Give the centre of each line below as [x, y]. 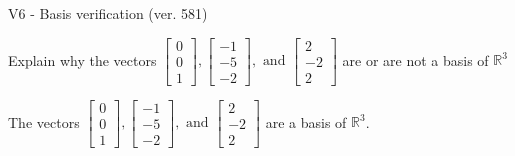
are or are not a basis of [415, 59]
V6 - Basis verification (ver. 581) [108, 13]
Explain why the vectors [82, 59]
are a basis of [306, 121]
